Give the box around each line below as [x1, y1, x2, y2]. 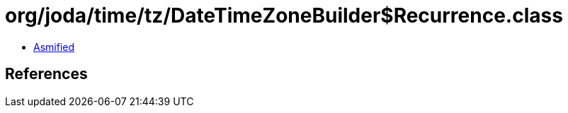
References [5, 65, 88, 83]
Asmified [33, 40, 75, 53]
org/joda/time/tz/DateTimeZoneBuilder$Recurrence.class [5, 4, 563, 28]
